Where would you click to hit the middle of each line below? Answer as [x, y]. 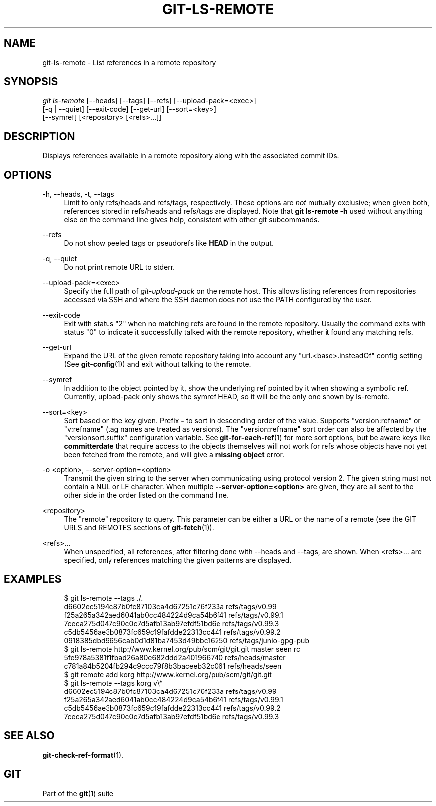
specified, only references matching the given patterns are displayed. [178, 560]
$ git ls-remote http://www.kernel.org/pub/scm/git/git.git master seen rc [182, 649]
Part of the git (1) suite [78, 793]
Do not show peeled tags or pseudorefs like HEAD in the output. [169, 243]
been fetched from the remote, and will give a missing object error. [174, 455]
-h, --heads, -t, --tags [78, 194]
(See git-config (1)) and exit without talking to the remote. [158, 364]
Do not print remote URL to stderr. [119, 267]
